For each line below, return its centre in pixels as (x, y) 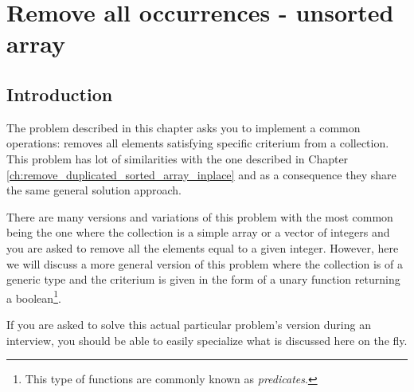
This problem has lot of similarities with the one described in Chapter (178, 158)
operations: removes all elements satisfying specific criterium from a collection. (198, 143)
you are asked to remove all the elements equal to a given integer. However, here (203, 247)
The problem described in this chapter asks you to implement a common (184, 127)
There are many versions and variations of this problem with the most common (200, 216)
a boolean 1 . (34, 296)
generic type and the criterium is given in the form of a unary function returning (203, 279)
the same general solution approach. (94, 190)
